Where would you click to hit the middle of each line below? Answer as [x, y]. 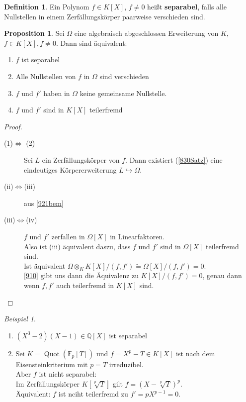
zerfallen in [68, 236]
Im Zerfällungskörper [47, 384]
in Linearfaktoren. [137, 236]
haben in [57, 93]
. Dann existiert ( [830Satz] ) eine [174, 159]
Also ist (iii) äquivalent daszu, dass [77, 246]
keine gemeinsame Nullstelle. [123, 93]
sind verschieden [124, 76]
